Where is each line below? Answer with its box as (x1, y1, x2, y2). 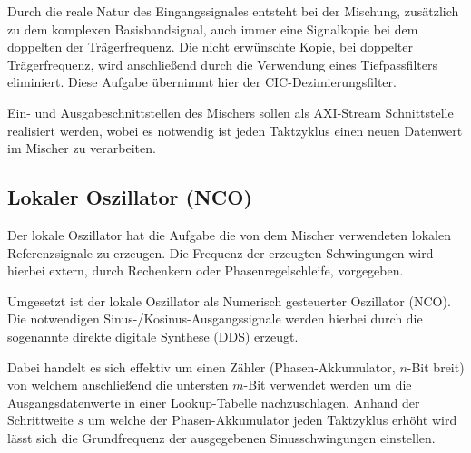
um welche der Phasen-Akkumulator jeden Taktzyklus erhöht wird (87, 410, 457, 429)
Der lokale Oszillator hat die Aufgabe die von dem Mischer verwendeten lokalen (7, 225, 451, 244)
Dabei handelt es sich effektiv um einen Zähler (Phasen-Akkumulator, (7, 357, 396, 376)
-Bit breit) (407, 357, 465, 376)
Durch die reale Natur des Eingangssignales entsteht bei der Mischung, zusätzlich (7, 2, 459, 20)
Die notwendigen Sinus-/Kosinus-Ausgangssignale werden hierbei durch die (7, 309, 423, 328)
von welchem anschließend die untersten (7, 375, 229, 394)
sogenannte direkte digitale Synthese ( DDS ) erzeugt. (7, 326, 299, 345)
